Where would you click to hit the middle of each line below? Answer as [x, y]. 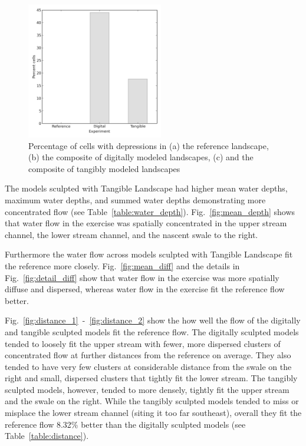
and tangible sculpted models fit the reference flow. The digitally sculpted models [152, 331]
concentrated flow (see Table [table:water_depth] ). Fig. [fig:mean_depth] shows [150, 211]
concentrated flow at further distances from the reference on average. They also [148, 355]
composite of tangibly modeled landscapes [104, 168]
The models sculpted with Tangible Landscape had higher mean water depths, [146, 188]
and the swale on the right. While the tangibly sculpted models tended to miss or [152, 401]
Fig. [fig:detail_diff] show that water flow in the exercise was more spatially [142, 277]
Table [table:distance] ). [47, 436]
